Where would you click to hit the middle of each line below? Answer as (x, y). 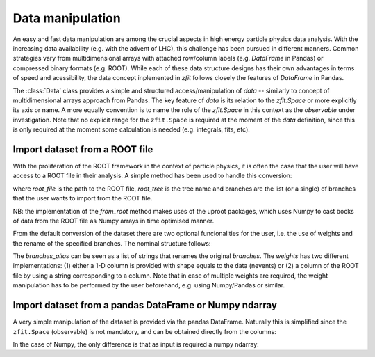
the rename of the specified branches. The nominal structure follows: (112, 243)
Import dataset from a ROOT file (83, 149)
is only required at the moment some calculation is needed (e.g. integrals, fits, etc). (131, 129)
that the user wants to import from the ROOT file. (83, 198)
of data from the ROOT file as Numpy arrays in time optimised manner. (114, 221)
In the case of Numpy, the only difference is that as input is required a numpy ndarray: (136, 344)
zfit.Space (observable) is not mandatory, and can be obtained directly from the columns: (145, 331)
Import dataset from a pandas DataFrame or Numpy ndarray (145, 305)
